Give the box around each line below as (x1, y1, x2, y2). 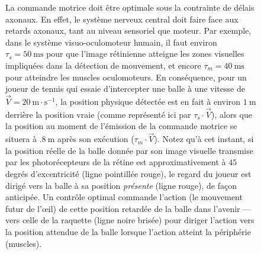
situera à (5, 133, 37, 145)
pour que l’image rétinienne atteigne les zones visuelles (46, 47, 244, 60)
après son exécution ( (57, 133, 134, 145)
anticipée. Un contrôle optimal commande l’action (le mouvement (5, 191, 243, 203)
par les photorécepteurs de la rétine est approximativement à (5, 156, 226, 168)
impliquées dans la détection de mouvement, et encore (5, 59, 201, 71)
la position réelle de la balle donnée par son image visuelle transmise (5, 144, 253, 156)
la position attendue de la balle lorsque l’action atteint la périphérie (5, 225, 251, 237)
